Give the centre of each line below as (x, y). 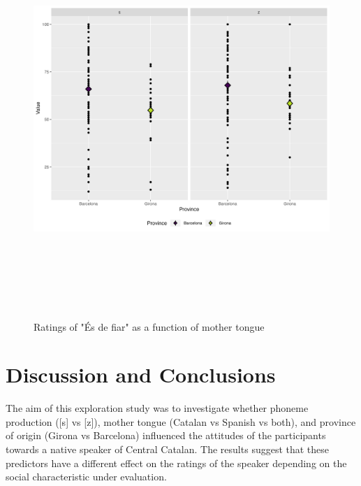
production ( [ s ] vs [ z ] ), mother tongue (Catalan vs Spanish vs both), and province (181, 421)
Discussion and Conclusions (141, 374)
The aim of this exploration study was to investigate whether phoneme (157, 408)
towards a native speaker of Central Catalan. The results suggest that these (168, 449)
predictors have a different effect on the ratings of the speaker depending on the (176, 463)
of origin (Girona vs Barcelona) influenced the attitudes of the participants (166, 435)
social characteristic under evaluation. (86, 477)
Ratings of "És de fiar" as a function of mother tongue (149, 326)
